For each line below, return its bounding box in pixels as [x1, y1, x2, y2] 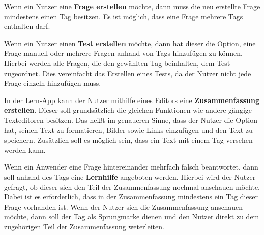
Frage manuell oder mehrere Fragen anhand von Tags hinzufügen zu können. [4, 48, 243, 58]
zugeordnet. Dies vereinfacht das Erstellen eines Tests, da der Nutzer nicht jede [4, 68, 251, 78]
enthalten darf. [4, 21, 50, 31]
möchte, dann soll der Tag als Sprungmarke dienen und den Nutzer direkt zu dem [4, 211, 259, 222]
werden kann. [4, 144, 46, 155]
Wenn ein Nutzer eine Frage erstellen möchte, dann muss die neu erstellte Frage [4, 1, 260, 11]
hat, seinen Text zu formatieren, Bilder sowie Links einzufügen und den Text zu [4, 124, 253, 135]
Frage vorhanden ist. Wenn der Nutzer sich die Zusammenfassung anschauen [4, 201, 243, 212]
